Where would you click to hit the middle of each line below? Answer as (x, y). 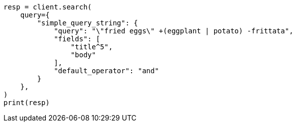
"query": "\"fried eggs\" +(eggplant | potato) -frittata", (174, 31)
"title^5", (92, 47)
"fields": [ (77, 39)
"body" (83, 55)
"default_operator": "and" (106, 71)
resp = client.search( (48, 7)
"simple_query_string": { (87, 23)
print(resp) (27, 103)
